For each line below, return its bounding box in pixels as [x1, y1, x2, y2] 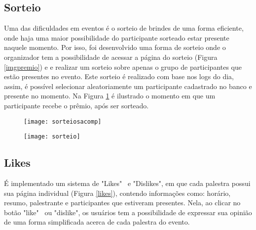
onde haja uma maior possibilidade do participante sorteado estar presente [4, 32, 229, 43]
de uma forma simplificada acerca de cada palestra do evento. [4, 217, 190, 227]
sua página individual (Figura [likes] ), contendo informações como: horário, [4, 187, 231, 198]
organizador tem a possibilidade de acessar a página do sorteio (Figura [4, 51, 218, 62]
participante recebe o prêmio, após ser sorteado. [4, 100, 149, 110]
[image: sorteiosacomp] [24, 118, 102, 125]
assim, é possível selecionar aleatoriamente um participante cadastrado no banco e [4, 81, 252, 91]
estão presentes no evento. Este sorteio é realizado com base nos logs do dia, [4, 71, 234, 82]
